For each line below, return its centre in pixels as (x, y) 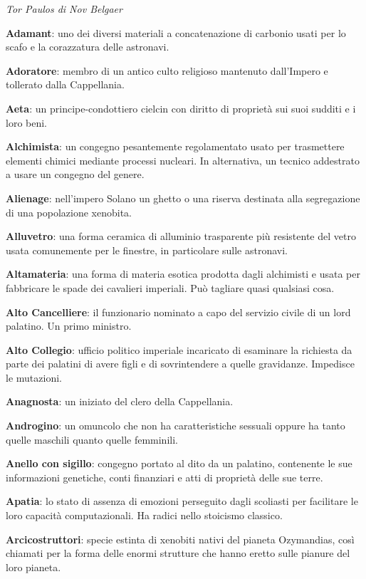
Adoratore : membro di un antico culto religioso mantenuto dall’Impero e (167, 70)
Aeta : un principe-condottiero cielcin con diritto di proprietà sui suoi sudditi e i (181, 108)
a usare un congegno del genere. (75, 174)
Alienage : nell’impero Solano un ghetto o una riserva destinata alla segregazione (183, 198)
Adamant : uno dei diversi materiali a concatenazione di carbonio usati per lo (176, 32)
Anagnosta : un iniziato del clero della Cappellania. (120, 401)
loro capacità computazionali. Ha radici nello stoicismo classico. (144, 515)
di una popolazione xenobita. (69, 212)
